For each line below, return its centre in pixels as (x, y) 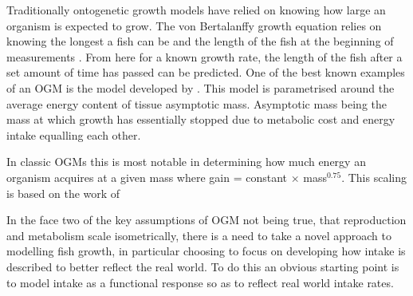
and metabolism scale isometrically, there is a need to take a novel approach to (199, 235)
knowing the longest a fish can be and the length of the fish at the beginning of (200, 41)
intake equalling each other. (74, 134)
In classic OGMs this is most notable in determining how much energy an (186, 162)
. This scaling (374, 177)
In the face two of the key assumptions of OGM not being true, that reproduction (206, 220)
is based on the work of (63, 193)
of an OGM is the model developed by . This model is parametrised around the (201, 87)
